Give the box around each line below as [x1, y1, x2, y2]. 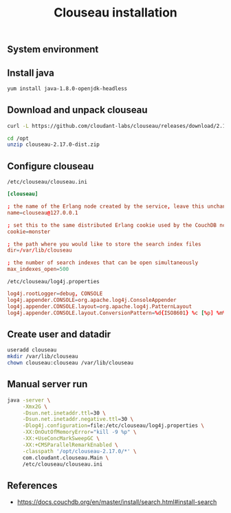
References [7, 479, 58, 491]
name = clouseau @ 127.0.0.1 [7, 209, 78, 216]
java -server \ [7, 397, 51, 404]
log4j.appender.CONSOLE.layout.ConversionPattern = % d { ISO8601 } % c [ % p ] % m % [7, 309, 226, 316]
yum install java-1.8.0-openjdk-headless [7, 85, 128, 92]
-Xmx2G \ [22, 403, 48, 410]
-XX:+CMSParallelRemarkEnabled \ [22, 441, 118, 448]
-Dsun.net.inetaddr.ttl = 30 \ [22, 409, 107, 417]
